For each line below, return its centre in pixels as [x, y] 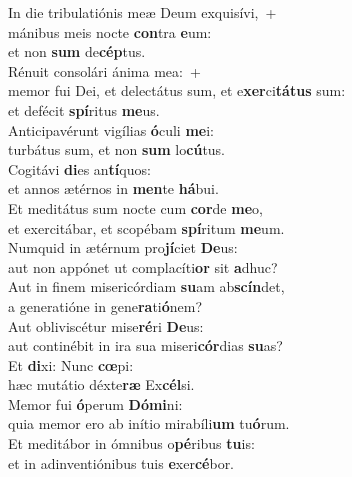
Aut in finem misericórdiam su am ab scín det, [146, 286]
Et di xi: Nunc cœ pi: [71, 364]
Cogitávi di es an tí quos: [79, 168]
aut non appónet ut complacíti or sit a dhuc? [143, 266]
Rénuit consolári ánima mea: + [104, 70]
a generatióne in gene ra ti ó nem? [105, 305]
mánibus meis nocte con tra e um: [110, 31]
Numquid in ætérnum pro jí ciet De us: [123, 247]
